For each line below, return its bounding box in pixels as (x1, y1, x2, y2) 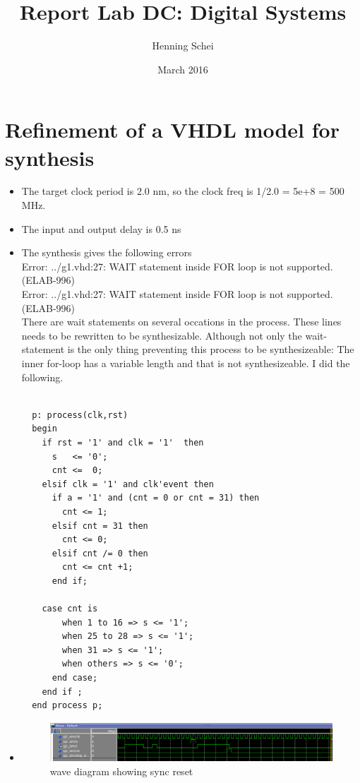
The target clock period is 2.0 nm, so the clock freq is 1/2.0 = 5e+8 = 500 (21, 184, 344, 198)
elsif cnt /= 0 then (52, 548, 148, 558)
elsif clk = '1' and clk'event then (42, 479, 214, 489)
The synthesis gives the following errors (21, 245, 192, 260)
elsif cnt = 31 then (52, 520, 148, 531)
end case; (52, 673, 98, 683)
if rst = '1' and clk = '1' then (42, 437, 204, 448)
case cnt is (42, 604, 98, 614)
